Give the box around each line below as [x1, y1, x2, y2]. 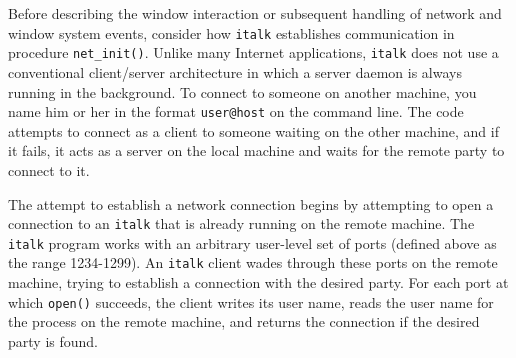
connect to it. [8, 159, 90, 180]
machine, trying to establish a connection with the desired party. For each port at [8, 272, 509, 293]
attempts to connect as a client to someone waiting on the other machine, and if [8, 120, 499, 141]
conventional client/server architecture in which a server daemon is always [8, 61, 462, 82]
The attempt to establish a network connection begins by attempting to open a [8, 193, 494, 214]
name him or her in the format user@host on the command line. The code [8, 101, 464, 122]
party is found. [8, 330, 98, 351]
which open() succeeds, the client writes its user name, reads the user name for [8, 291, 494, 312]
